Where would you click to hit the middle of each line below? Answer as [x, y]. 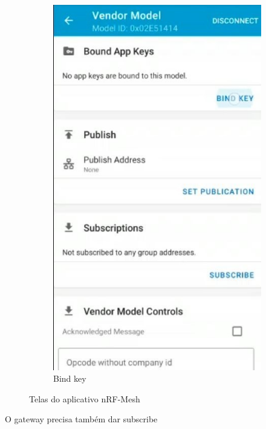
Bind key [70, 378]
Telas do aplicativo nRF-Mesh [85, 398]
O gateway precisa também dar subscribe [81, 419]
